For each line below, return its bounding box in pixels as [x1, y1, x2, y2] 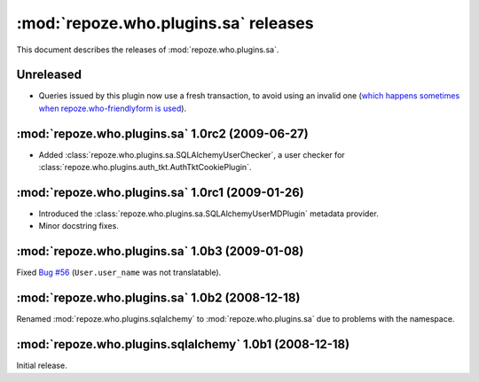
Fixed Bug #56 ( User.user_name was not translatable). [16, 267, 222, 278]
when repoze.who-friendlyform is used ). [38, 103, 186, 113]
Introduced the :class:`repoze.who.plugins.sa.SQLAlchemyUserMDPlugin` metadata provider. [38, 208, 379, 219]
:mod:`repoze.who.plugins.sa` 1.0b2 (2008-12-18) [16, 291, 301, 306]
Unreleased [16, 67, 82, 82]
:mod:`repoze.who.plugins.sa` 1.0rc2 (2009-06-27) [16, 126, 310, 141]
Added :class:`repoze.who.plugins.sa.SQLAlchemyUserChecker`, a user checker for [38, 149, 345, 160]
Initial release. [16, 360, 67, 371]
